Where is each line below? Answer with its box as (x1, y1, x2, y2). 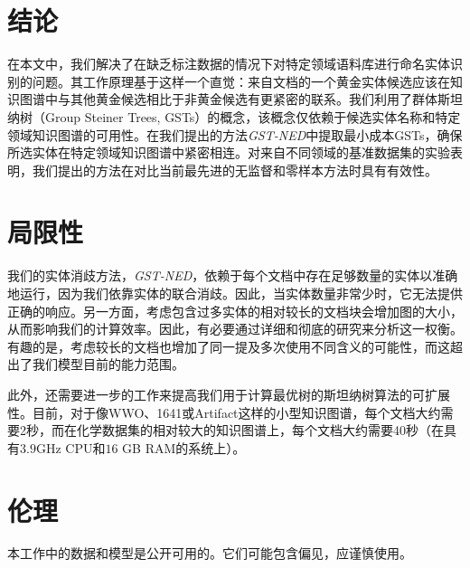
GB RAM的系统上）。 (122, 438, 246, 457)
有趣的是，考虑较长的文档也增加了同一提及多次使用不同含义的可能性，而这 (7, 336, 450, 355)
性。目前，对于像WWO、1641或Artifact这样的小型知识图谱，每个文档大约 (7, 402, 441, 421)
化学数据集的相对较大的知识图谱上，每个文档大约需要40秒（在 (76, 421, 444, 440)
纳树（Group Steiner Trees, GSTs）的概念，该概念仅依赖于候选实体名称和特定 (7, 107, 461, 126)
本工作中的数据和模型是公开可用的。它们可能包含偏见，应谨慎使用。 (7, 544, 412, 563)
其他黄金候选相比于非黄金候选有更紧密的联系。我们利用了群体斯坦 (70, 90, 463, 109)
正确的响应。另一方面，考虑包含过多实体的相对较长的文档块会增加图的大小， (7, 301, 463, 320)
